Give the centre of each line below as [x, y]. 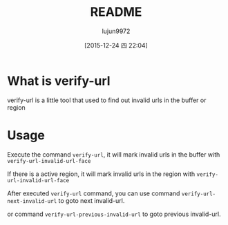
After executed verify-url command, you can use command [94, 193]
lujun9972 [116, 31]
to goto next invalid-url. [92, 200]
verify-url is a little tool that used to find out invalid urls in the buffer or [107, 100]
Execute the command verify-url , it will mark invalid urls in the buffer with [114, 154]
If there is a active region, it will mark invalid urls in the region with [101, 174]
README [116, 12]
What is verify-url [59, 81]
